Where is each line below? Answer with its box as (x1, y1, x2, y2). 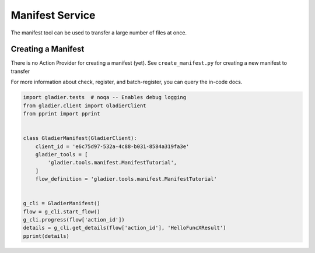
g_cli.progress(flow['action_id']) (23, 216, 125, 223)
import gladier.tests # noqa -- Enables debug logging (23, 94, 187, 101)
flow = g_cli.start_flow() (23, 208, 100, 215)
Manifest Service (10, 9, 96, 22)
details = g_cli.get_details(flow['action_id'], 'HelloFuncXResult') (23, 224, 226, 231)
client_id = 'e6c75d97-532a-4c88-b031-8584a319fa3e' (35, 143, 190, 150)
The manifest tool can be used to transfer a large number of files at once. (10, 29, 187, 36)
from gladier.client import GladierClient (23, 102, 146, 109)
